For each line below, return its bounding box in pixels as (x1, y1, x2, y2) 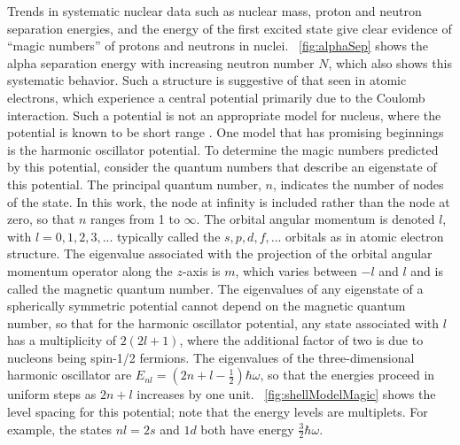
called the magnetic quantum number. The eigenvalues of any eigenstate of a (7, 279, 424, 297)
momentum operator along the (7, 261, 173, 280)
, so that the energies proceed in (260, 365, 435, 384)
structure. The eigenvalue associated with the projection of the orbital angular (7, 244, 433, 263)
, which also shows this (328, 53, 452, 72)
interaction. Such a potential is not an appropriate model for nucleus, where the (7, 105, 441, 124)
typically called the (117, 226, 221, 245)
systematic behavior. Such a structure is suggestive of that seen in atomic (7, 71, 407, 89)
